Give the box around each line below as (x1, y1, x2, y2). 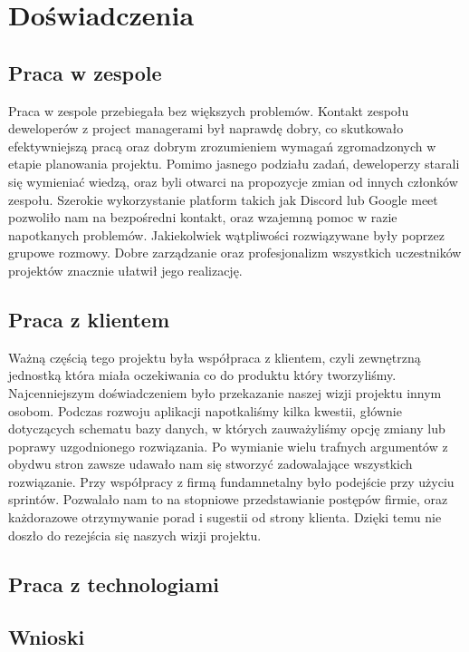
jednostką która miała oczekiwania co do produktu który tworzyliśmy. (8, 365, 397, 384)
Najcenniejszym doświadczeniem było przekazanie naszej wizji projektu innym (8, 383, 442, 402)
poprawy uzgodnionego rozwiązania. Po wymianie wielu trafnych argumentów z (8, 436, 448, 455)
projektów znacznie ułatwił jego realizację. (8, 260, 243, 279)
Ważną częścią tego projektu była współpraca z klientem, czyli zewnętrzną (8, 347, 421, 366)
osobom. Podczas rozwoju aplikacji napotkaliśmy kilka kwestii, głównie (8, 401, 402, 420)
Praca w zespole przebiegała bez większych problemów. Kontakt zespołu (8, 101, 409, 120)
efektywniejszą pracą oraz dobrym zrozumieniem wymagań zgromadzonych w (8, 136, 436, 155)
